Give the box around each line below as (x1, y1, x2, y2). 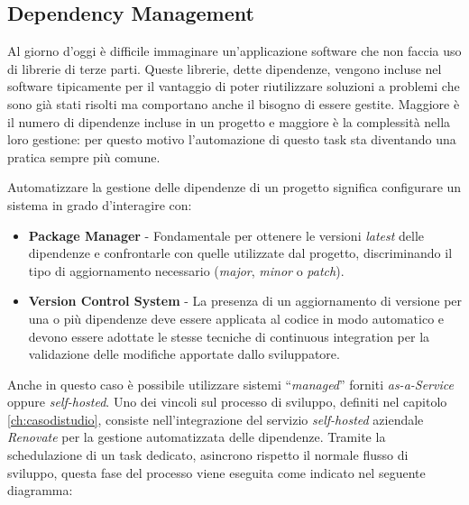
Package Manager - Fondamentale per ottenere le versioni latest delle (28, 225, 425, 244)
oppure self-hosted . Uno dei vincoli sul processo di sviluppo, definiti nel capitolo (7, 392, 447, 411)
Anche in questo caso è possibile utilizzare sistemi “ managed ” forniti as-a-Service (7, 374, 454, 393)
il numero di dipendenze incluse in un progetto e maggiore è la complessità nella (7, 112, 451, 131)
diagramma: (7, 481, 73, 500)
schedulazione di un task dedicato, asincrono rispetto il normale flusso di (7, 445, 409, 464)
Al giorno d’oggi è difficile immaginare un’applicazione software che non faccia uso (7, 41, 462, 60)
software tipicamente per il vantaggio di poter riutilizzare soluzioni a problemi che (7, 77, 460, 96)
